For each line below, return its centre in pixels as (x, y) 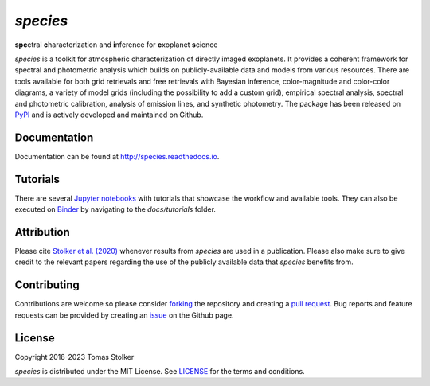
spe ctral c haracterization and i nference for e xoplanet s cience (116, 45)
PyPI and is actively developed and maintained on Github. (109, 115)
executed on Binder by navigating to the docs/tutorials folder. (115, 209)
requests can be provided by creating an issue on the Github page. (124, 315)
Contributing (47, 285)
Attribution (43, 232)
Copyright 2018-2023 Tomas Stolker (74, 357)
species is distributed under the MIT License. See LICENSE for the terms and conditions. (160, 371)
